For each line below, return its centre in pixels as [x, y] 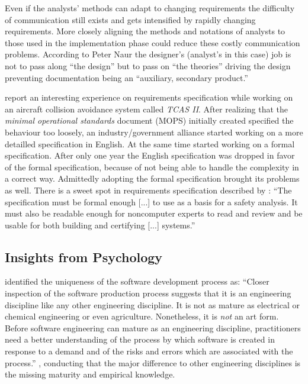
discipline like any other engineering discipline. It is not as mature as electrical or [152, 304]
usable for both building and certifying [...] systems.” [100, 225]
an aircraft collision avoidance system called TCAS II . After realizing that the [147, 109]
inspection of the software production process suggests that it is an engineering [148, 293]
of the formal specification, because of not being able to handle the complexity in [152, 167]
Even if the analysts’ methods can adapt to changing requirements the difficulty [150, 8]
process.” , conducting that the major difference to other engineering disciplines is [153, 362]
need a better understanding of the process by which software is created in [140, 339]
